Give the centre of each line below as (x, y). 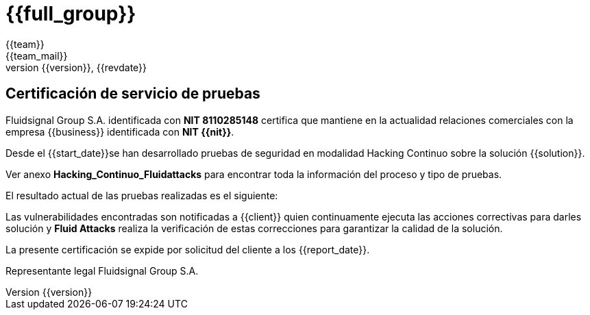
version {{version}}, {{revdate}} (76, 67)
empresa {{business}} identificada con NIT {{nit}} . (120, 131)
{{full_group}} (71, 14)
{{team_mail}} (37, 55)
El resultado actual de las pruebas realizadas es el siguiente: (142, 195)
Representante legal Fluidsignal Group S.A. (102, 270)
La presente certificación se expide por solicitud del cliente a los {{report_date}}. (188, 249)
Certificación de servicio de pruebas (133, 94)
